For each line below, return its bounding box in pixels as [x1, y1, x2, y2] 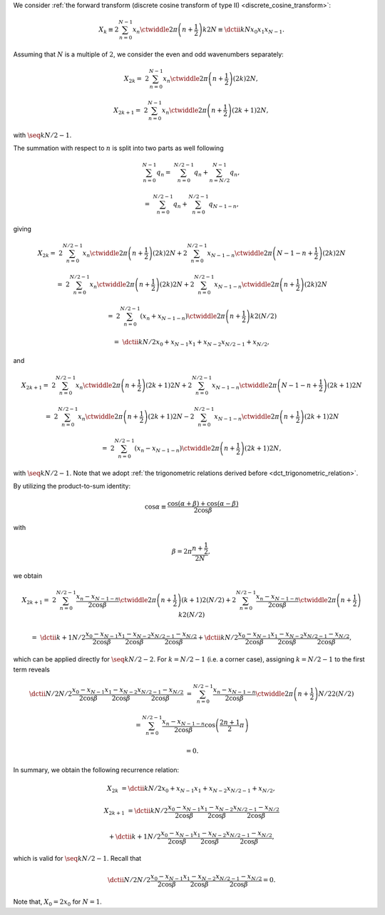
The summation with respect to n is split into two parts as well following [13, 144, 224, 152]
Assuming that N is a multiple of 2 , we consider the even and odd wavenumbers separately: [13, 50, 284, 59]
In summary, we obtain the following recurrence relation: [13, 765, 180, 774]
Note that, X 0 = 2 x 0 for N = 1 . [13, 897, 103, 907]
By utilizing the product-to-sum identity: [13, 482, 131, 491]
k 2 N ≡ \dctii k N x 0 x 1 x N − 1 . [202, 26, 285, 35]
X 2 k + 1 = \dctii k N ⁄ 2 [103, 807, 168, 817]
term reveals [13, 665, 50, 674]
